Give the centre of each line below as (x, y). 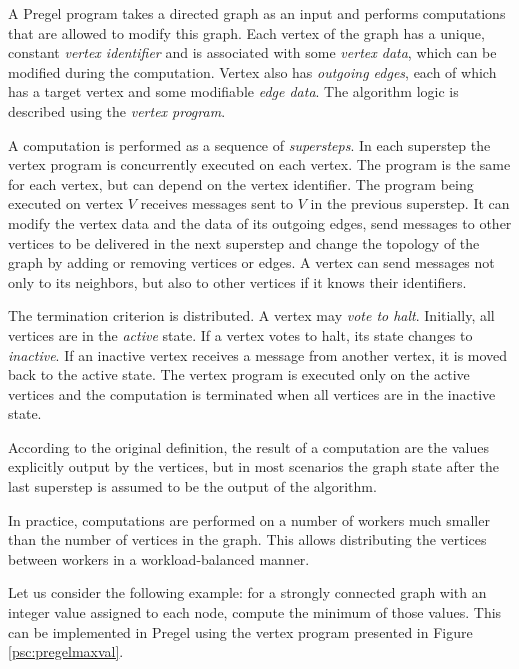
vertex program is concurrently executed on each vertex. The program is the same (259, 164)
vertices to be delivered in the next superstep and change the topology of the (244, 242)
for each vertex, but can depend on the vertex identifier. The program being (241, 183)
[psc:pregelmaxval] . (66, 651)
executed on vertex (66, 203)
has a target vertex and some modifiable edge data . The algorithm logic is (233, 91)
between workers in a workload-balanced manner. (159, 558)
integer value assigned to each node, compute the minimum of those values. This (255, 612)
